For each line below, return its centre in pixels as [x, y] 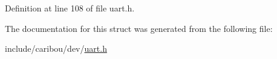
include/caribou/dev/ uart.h [56, 48]
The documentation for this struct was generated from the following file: [139, 28]
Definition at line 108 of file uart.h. [70, 8]
